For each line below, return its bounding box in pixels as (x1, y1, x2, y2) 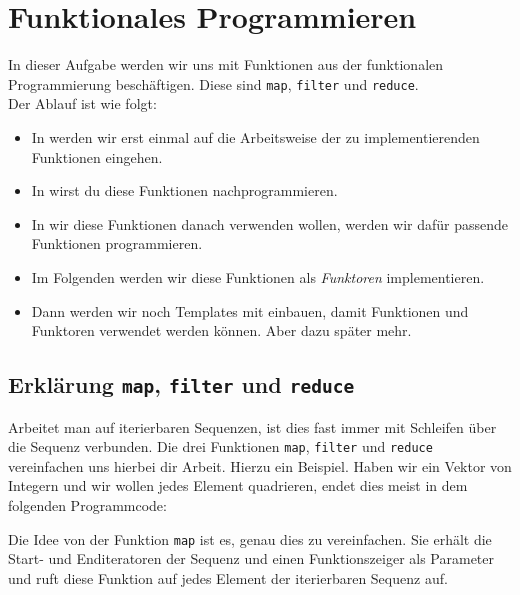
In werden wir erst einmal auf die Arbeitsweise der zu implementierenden (31, 126, 480, 147)
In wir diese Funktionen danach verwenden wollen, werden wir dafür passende (31, 213, 509, 234)
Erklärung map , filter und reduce (8, 369, 355, 400)
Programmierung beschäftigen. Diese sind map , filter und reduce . (8, 73, 419, 94)
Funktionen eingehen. (31, 146, 163, 167)
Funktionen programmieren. (31, 233, 203, 254)
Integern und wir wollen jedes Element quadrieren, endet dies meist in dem (8, 475, 468, 496)
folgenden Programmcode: (8, 494, 167, 515)
